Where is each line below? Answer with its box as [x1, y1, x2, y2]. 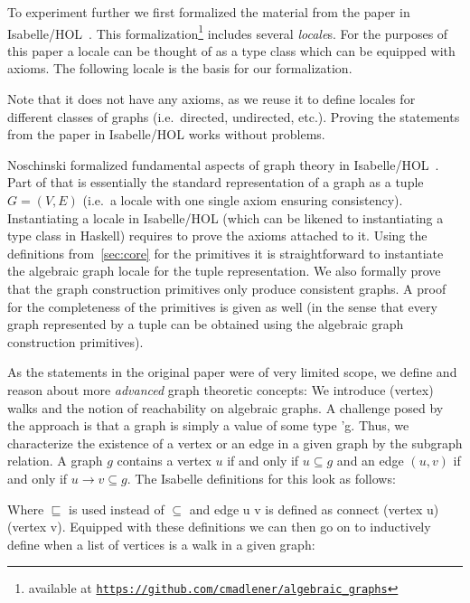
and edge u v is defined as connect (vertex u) [189, 499, 439, 518]
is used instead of [69, 499, 164, 518]
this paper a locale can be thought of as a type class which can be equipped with [7, 41, 456, 60]
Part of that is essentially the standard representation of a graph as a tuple [7, 173, 424, 192]
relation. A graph [7, 451, 103, 470]
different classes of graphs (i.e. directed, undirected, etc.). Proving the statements [7, 107, 460, 126]
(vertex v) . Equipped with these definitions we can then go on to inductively [7, 517, 431, 536]
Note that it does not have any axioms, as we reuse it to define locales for [7, 90, 416, 108]
